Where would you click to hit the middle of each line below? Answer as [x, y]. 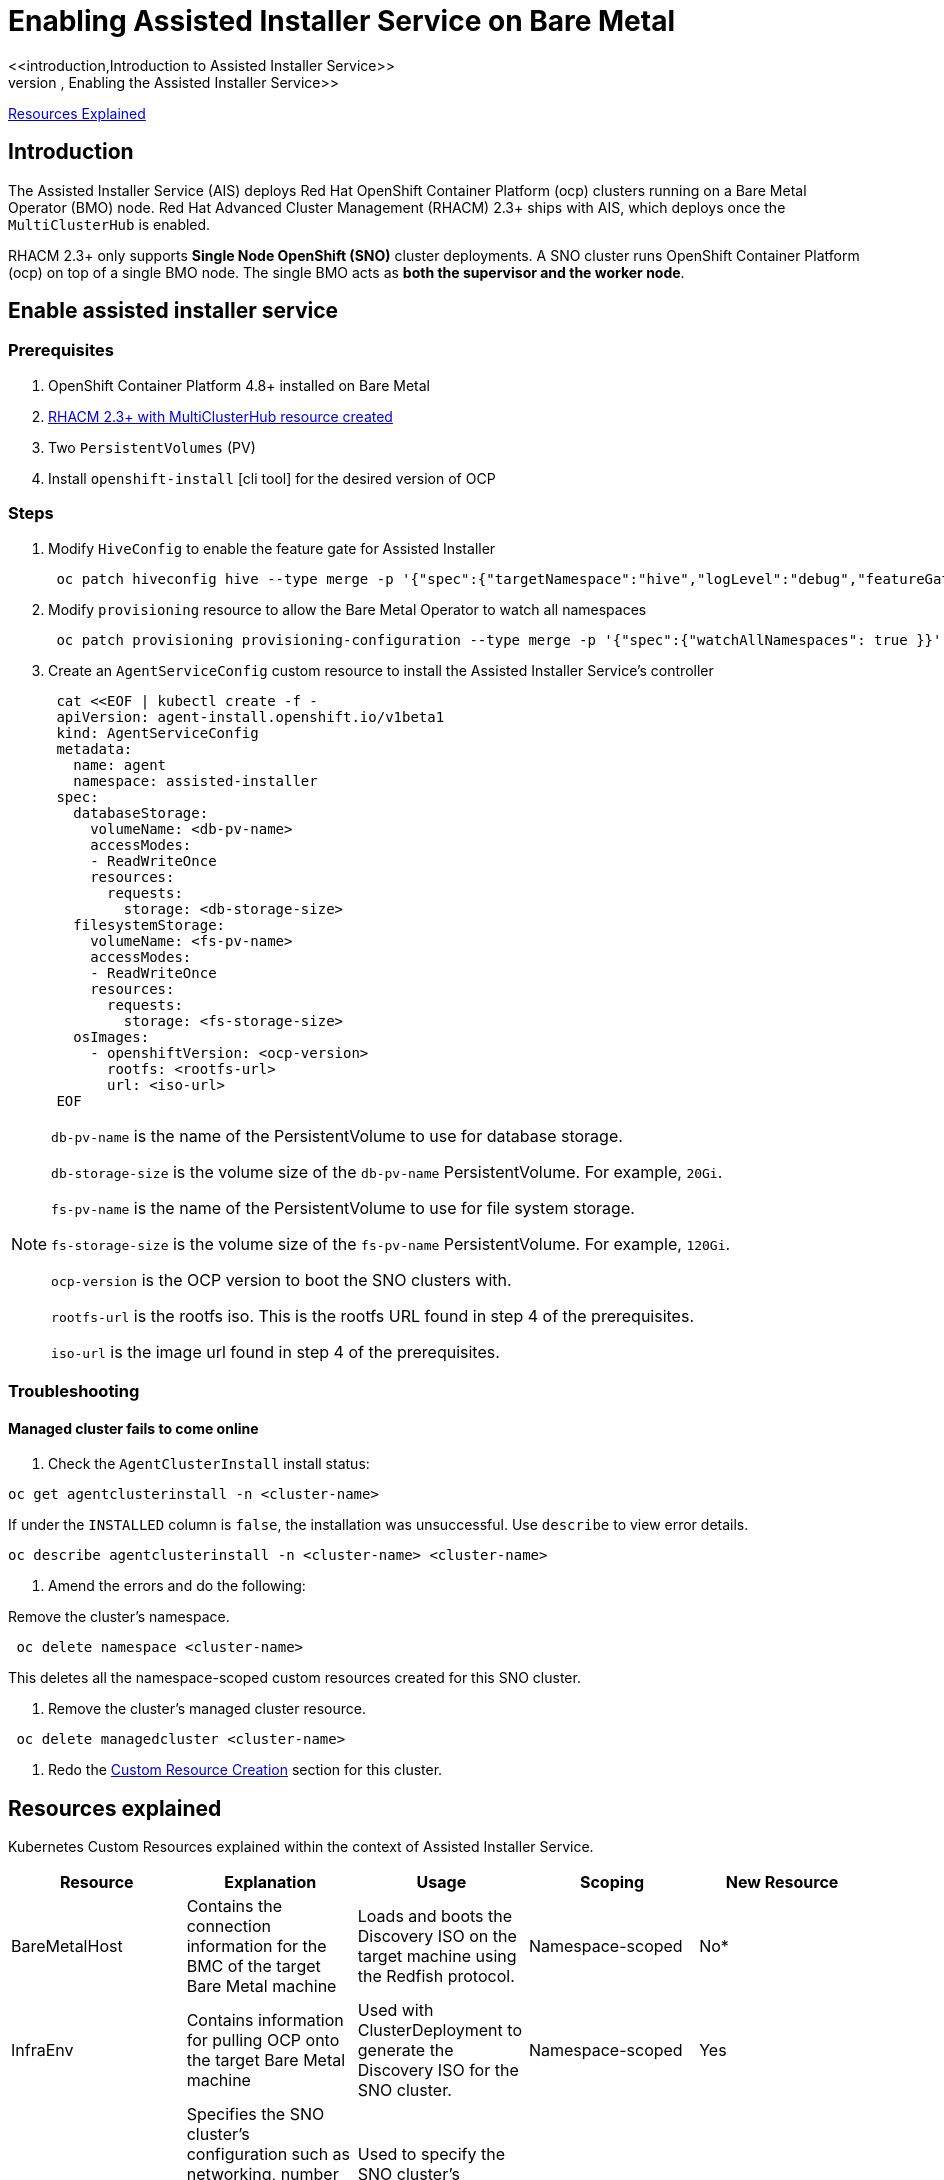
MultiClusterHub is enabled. [109, 224]
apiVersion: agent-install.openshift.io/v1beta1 [250, 716]
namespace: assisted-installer [195, 780]
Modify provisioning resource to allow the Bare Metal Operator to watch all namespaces [347, 609]
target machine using [437, 1956]
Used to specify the [431, 2154]
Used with [395, 2010]
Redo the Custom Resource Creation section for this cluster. [245, 1770]
